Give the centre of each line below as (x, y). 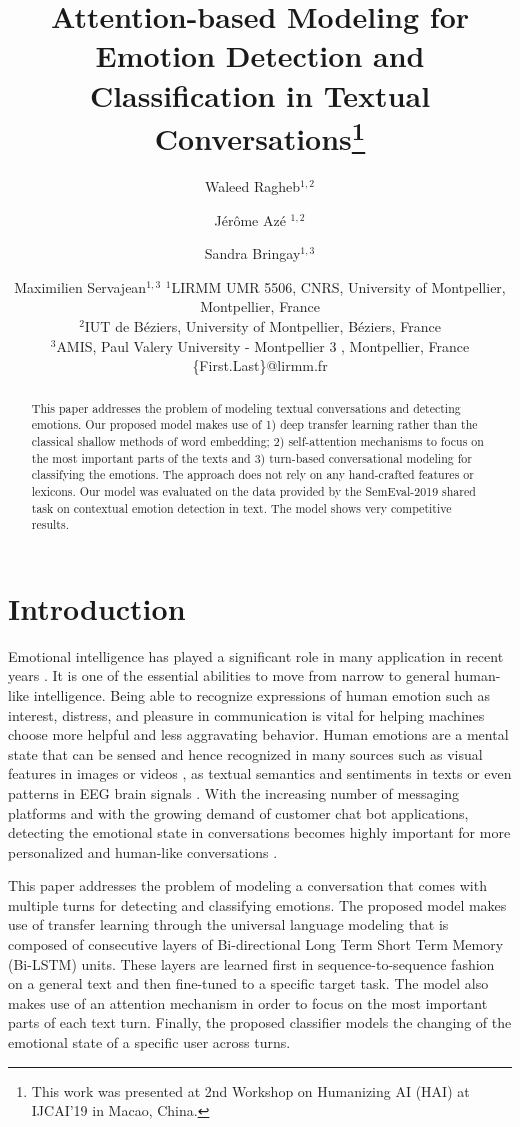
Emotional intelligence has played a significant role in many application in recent (256, 655)
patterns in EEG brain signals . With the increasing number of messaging (234, 792)
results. (50, 524)
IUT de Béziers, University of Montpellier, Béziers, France (262, 325)
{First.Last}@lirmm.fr (260, 365)
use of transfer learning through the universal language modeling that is (228, 924)
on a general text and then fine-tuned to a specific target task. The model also (248, 983)
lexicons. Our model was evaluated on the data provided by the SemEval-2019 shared (253, 490)
